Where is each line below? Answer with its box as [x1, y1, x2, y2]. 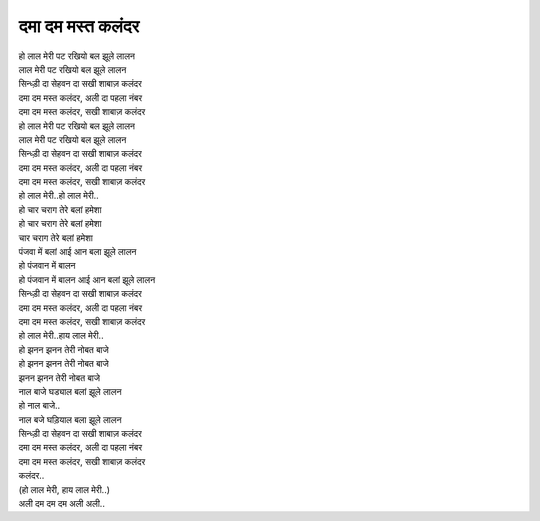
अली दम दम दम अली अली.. [18, 498, 105, 510]
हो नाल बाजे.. [18, 400, 61, 412]
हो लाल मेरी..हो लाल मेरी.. [18, 190, 99, 202]
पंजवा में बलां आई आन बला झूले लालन [18, 246, 137, 258]
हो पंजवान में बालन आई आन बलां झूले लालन [18, 273, 156, 285]
